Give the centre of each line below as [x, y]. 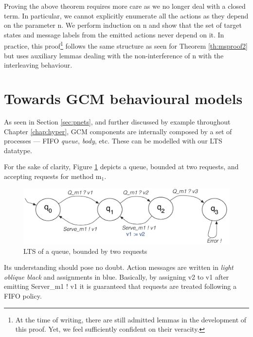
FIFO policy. [23, 295]
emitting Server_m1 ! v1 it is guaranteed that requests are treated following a [120, 286]
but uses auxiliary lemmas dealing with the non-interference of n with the [114, 55]
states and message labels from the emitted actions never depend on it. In [114, 34]
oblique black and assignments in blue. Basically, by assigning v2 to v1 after [117, 276]
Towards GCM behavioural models [123, 98]
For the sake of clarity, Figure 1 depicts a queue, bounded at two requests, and [121, 167]
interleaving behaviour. [38, 65]
